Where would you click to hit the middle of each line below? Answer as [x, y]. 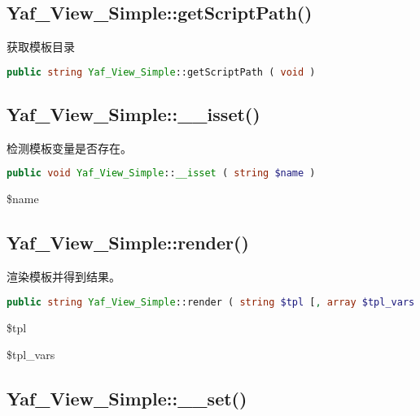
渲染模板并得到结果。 [63, 277]
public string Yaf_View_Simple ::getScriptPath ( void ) [161, 72]
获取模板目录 [41, 47]
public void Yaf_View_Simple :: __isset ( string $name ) [161, 173]
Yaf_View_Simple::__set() [127, 399]
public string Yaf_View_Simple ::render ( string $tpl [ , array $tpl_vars [211, 302]
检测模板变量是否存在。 [69, 147]
